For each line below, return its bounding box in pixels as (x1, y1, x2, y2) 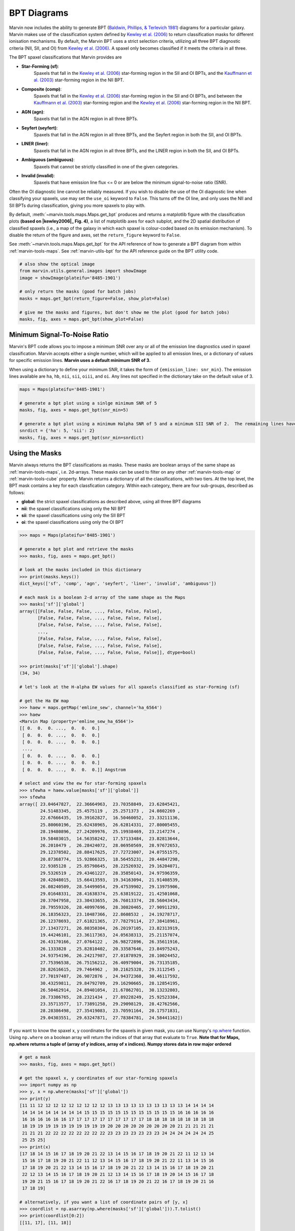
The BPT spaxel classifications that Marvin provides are (9, 54, 122, 60)
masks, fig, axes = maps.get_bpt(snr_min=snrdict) (19, 435, 145, 440)
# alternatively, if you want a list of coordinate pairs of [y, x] (19, 1199, 188, 1205)
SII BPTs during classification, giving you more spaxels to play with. (9, 202, 146, 208)
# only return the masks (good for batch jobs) (19, 289, 136, 294)
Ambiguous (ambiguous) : (21, 157, 75, 162)
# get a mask (19, 1054, 51, 1060)
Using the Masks (9, 449, 61, 457)
